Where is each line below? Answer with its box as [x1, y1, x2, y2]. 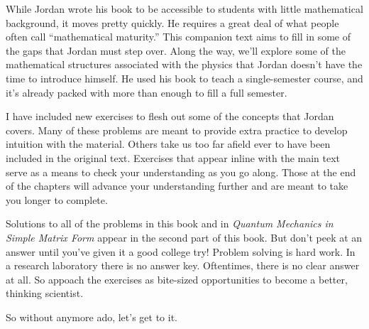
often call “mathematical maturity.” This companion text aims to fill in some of [6, 29, 351, 44]
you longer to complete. [6, 192, 108, 207]
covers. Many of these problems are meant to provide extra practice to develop [6, 122, 348, 137]
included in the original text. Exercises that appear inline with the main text [6, 150, 341, 165]
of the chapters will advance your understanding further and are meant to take [6, 178, 348, 193]
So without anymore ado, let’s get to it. [6, 309, 178, 324]
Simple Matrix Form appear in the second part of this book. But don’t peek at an [6, 230, 363, 244]
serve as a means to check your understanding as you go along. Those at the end [6, 164, 356, 179]
